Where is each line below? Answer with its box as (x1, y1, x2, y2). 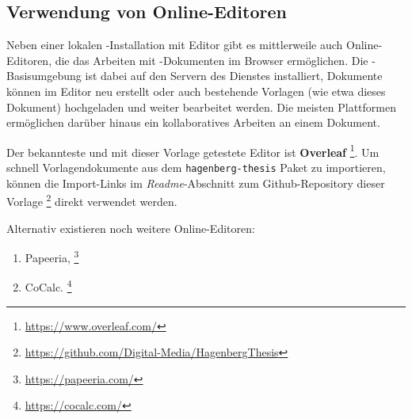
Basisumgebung (6, 67, 82, 84)
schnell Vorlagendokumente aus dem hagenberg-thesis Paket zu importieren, (6, 159, 386, 176)
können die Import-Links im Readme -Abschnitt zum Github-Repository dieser (6, 174, 385, 191)
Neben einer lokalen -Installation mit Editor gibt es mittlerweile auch (6, 36, 343, 53)
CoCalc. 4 (25, 276, 72, 295)
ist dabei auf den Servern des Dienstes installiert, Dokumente (85, 67, 383, 84)
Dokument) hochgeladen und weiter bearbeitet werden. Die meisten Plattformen (6, 98, 396, 115)
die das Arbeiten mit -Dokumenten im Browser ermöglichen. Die (55, 51, 368, 68)
